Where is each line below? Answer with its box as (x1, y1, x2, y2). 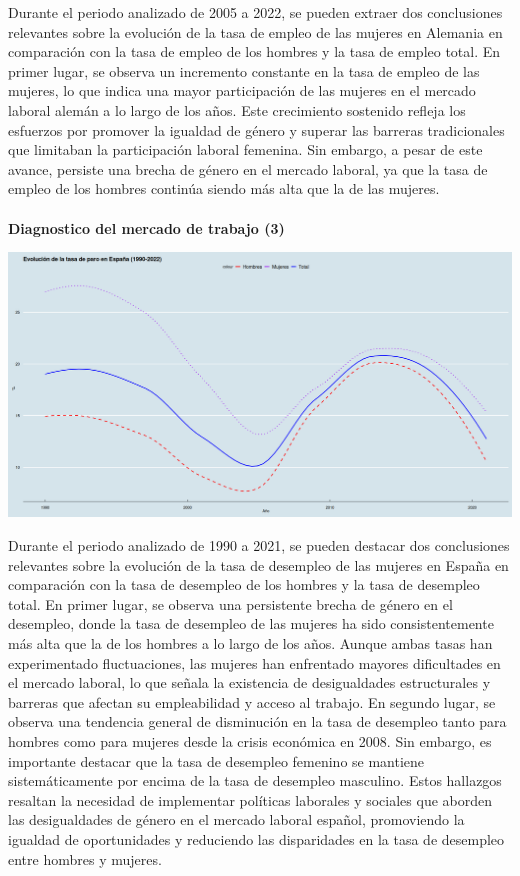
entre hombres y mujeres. (8, 848, 162, 869)
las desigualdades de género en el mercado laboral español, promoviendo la (8, 809, 465, 830)
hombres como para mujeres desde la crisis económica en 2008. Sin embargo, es (8, 730, 492, 751)
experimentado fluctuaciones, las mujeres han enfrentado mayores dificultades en (8, 652, 501, 673)
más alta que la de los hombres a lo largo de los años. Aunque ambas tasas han (8, 632, 493, 653)
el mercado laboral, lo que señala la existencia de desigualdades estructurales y (8, 672, 491, 693)
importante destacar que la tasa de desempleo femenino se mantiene (8, 750, 425, 771)
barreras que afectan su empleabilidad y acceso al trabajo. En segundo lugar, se (8, 691, 496, 712)
